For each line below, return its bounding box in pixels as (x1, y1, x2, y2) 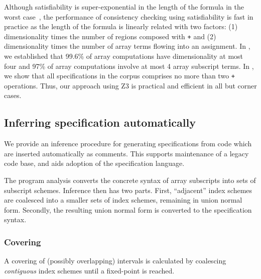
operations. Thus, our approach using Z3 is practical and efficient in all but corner (4, 80, 257, 90)
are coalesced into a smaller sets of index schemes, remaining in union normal (4, 195, 242, 205)
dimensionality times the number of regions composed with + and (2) (4, 31, 216, 41)
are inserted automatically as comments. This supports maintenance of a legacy (4, 148, 249, 158)
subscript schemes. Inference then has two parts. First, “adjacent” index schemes (4, 184, 252, 195)
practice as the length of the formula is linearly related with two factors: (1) (4, 21, 238, 32)
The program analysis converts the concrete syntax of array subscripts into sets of (4, 175, 256, 185)
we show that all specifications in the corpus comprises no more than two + (4, 70, 235, 81)
